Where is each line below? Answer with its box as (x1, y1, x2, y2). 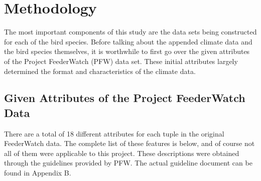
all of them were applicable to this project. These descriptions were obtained (4, 147, 239, 158)
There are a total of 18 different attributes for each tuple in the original (4, 128, 224, 138)
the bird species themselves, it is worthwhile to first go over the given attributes (4, 46, 250, 56)
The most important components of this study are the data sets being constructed (4, 26, 257, 37)
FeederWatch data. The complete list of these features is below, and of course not (4, 138, 255, 148)
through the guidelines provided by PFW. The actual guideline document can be (4, 157, 252, 168)
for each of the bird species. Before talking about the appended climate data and (4, 36, 252, 46)
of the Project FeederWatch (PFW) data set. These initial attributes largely (4, 55, 238, 66)
